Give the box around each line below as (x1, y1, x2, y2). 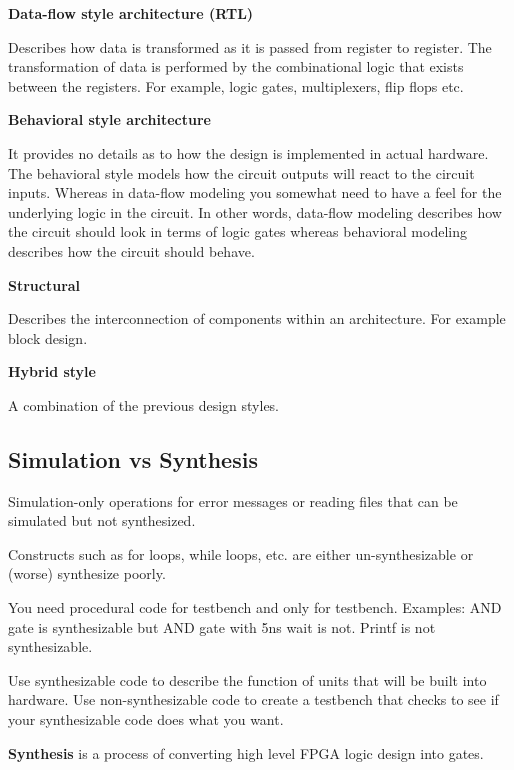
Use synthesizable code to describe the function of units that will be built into (8, 669, 487, 690)
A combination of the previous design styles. (8, 394, 280, 415)
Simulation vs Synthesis (8, 443, 258, 474)
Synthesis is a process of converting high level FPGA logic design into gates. (8, 742, 484, 763)
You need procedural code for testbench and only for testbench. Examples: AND (8, 597, 502, 618)
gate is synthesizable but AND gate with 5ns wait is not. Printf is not (8, 616, 436, 637)
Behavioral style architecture (8, 109, 211, 130)
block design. (8, 327, 88, 348)
